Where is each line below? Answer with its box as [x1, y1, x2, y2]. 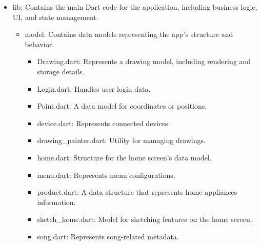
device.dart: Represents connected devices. [37, 117, 170, 128]
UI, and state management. [12, 11, 98, 22]
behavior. [25, 38, 54, 49]
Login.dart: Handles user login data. [37, 83, 151, 94]
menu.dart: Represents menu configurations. [37, 169, 175, 180]
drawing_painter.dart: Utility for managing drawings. [37, 135, 206, 146]
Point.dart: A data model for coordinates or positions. [37, 100, 207, 111]
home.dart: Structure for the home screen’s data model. [37, 152, 212, 162]
